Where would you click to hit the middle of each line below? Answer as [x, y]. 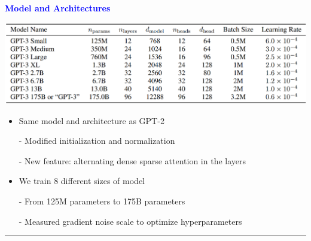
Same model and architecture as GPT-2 [92, 120]
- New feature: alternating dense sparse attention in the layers [132, 160]
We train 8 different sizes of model [82, 181]
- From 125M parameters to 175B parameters [102, 201]
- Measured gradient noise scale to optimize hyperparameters [130, 221]
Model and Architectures [58, 8]
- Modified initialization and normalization [97, 141]
